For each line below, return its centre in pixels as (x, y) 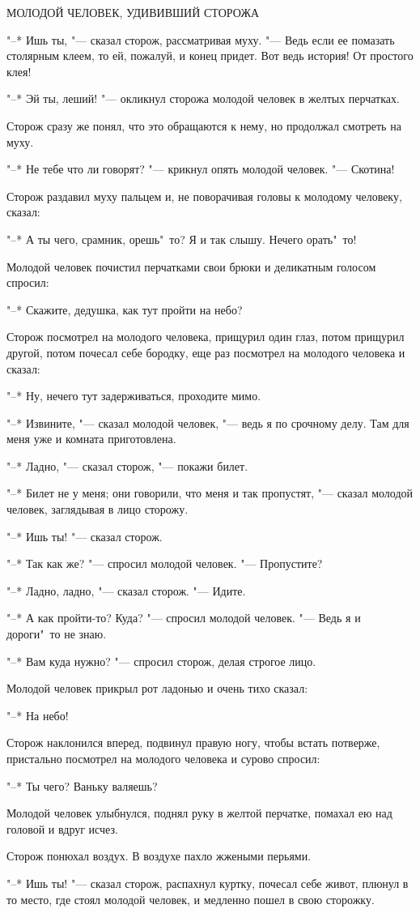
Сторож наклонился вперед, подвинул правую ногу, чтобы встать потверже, (193, 742)
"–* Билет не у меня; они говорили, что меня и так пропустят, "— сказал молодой (210, 493)
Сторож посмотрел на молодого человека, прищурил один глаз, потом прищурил (206, 337)
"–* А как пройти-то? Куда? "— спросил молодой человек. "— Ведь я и (184, 618)
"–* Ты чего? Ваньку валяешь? (82, 785)
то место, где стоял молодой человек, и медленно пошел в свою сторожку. (191, 899)
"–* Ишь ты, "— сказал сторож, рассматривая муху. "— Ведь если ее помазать (201, 39)
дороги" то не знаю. (57, 634)
